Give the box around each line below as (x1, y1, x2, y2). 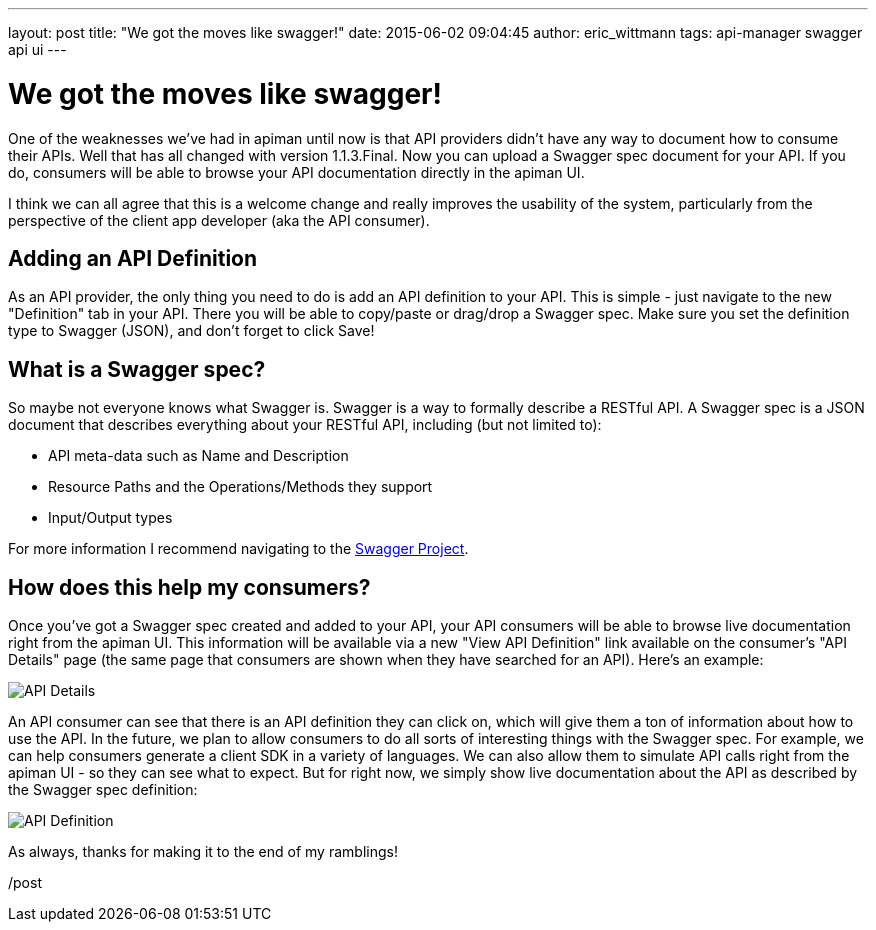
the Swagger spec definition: (8, 781, 198, 799)
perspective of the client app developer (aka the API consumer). (8, 211, 430, 229)
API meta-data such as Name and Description (48, 447, 349, 465)
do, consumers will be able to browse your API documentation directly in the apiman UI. (8, 163, 585, 181)
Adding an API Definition (8, 245, 258, 271)
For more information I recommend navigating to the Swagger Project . (8, 540, 469, 558)
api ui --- (8, 41, 67, 58)
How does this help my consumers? (8, 574, 371, 600)
